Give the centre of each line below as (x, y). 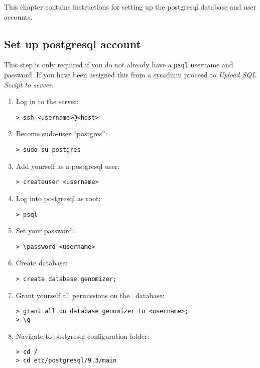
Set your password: (45, 231)
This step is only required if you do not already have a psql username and (119, 65)
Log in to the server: (47, 101)
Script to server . (29, 84)
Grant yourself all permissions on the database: (90, 295)
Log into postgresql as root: (58, 198)
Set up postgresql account (73, 43)
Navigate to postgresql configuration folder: (83, 336)
